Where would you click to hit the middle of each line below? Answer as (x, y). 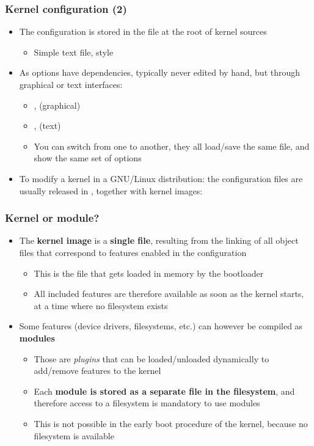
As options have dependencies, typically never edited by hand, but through (160, 72)
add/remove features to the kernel (97, 371)
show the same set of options (88, 158)
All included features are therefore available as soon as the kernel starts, (169, 294)
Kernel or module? (52, 218)
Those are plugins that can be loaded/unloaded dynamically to (152, 358)
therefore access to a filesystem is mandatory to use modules (147, 403)
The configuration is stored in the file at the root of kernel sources (143, 31)
